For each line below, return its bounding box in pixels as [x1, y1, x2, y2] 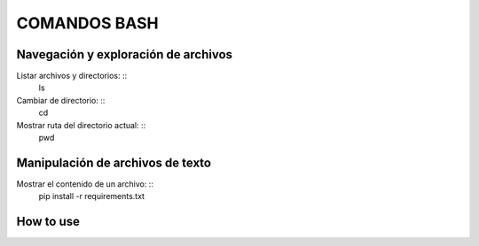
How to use [16, 214, 80, 229]
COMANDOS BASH [16, 13, 159, 33]
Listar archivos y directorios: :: [16, 71, 128, 81]
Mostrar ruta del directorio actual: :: [16, 119, 146, 130]
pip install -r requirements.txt [38, 191, 145, 202]
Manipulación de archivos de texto [16, 155, 212, 170]
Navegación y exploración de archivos [16, 47, 233, 62]
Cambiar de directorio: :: [16, 95, 106, 105]
